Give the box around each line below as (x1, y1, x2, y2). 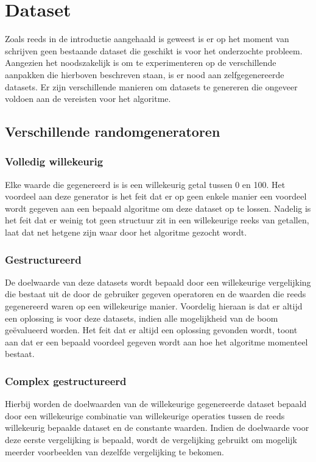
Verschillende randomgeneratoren (5, 122, 220, 141)
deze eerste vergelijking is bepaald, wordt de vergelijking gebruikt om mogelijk (5, 433, 297, 446)
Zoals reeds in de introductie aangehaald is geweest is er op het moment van (5, 32, 289, 45)
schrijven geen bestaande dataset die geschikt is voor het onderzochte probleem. (5, 44, 303, 57)
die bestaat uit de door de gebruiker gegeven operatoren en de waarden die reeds (5, 287, 306, 300)
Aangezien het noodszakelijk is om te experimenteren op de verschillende (5, 56, 276, 69)
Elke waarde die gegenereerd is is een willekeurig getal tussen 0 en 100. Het (5, 178, 286, 190)
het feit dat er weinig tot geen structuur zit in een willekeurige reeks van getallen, (5, 214, 309, 226)
